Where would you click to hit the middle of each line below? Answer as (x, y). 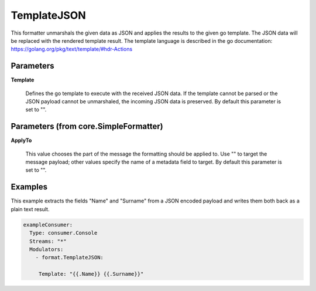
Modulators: (47, 249)
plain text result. (30, 209)
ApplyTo (21, 140)
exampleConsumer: (48, 225)
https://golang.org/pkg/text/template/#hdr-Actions (72, 49)
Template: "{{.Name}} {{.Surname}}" (91, 274)
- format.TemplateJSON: (69, 258)
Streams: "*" (48, 241)
